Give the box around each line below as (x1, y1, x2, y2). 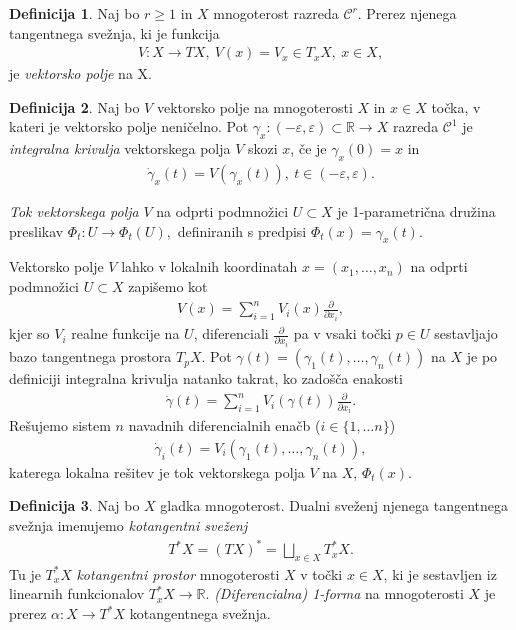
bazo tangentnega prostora (9, 346, 172, 367)
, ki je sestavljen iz (383, 563, 497, 584)
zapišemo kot (128, 276, 208, 297)
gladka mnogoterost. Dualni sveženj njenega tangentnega (160, 495, 509, 516)
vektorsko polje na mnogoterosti (156, 96, 353, 117)
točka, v (431, 96, 481, 117)
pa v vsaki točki (293, 323, 392, 344)
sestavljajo (434, 323, 498, 344)
